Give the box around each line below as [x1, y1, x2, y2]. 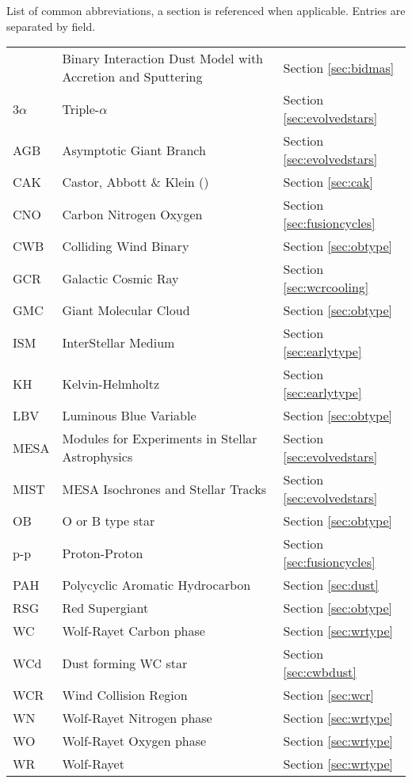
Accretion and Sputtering [62, 67, 203, 86]
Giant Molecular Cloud [62, 301, 190, 320]
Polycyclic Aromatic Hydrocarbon [62, 576, 251, 595]
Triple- [62, 99, 100, 118]
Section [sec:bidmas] [283, 58, 395, 77]
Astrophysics [62, 447, 133, 466]
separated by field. [6, 17, 96, 34]
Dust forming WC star [62, 653, 188, 672]
